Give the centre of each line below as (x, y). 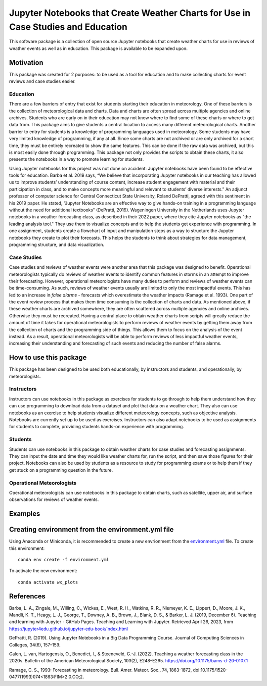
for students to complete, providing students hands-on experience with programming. (97, 427)
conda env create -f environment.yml (64, 560)
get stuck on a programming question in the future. (61, 470)
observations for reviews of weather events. (54, 499)
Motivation (26, 63)
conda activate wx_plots (48, 582)
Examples (25, 514)
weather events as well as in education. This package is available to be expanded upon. (98, 48)
